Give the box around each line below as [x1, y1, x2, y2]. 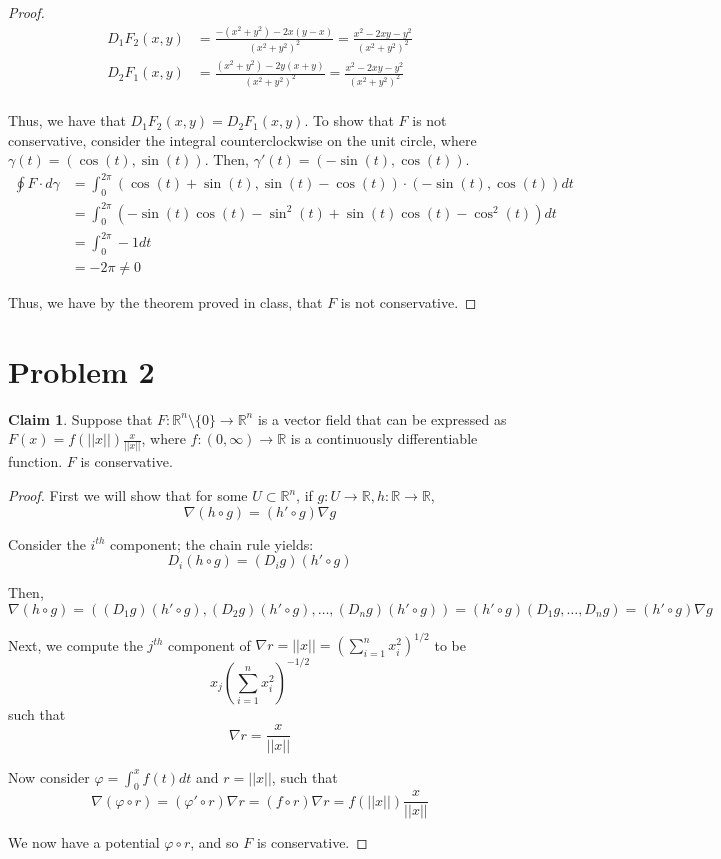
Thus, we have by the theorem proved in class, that [8, 291, 323, 312]
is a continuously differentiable [290, 428, 478, 449]
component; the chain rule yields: [110, 533, 314, 554]
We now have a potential [8, 832, 160, 853]
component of [168, 634, 251, 655]
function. [8, 451, 63, 472]
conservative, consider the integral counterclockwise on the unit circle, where [8, 129, 477, 150]
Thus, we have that [8, 110, 126, 131]
